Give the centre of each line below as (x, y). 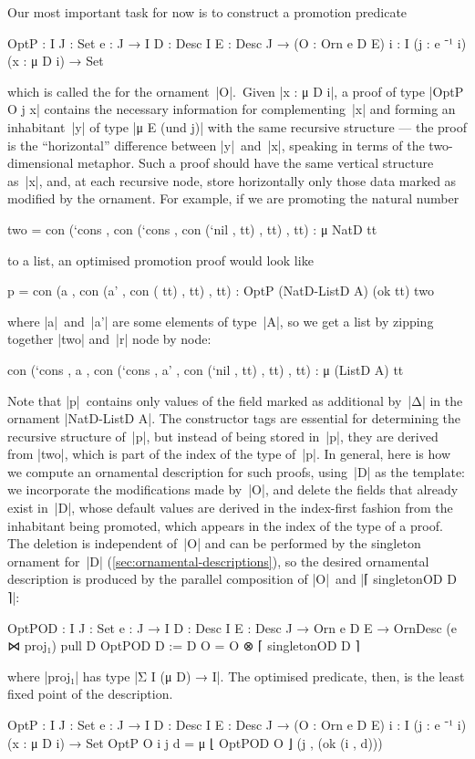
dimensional (41, 163)
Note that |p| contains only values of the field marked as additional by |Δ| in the (235, 400)
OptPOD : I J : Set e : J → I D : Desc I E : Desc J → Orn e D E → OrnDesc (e (232, 627)
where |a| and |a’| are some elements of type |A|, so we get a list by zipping (221, 321)
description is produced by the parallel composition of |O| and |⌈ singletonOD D (232, 579)
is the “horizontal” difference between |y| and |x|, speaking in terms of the (216, 145)
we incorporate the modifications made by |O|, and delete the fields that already (233, 489)
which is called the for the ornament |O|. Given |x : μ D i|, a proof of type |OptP (236, 91)
